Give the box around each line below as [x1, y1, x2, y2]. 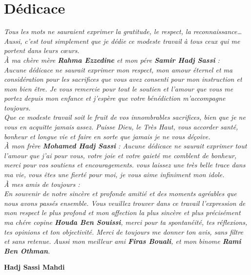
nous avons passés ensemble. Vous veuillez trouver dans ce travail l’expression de [4, 198, 246, 208]
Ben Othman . [4, 245, 50, 256]
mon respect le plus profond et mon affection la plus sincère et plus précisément [4, 207, 241, 218]
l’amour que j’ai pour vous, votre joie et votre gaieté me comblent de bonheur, [4, 150, 237, 160]
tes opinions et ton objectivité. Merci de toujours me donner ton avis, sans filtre [4, 226, 243, 237]
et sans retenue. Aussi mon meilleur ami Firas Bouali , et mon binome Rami [4, 236, 241, 246]
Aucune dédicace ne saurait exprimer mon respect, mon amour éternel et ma [4, 64, 233, 74]
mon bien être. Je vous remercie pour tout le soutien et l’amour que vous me [4, 83, 233, 93]
